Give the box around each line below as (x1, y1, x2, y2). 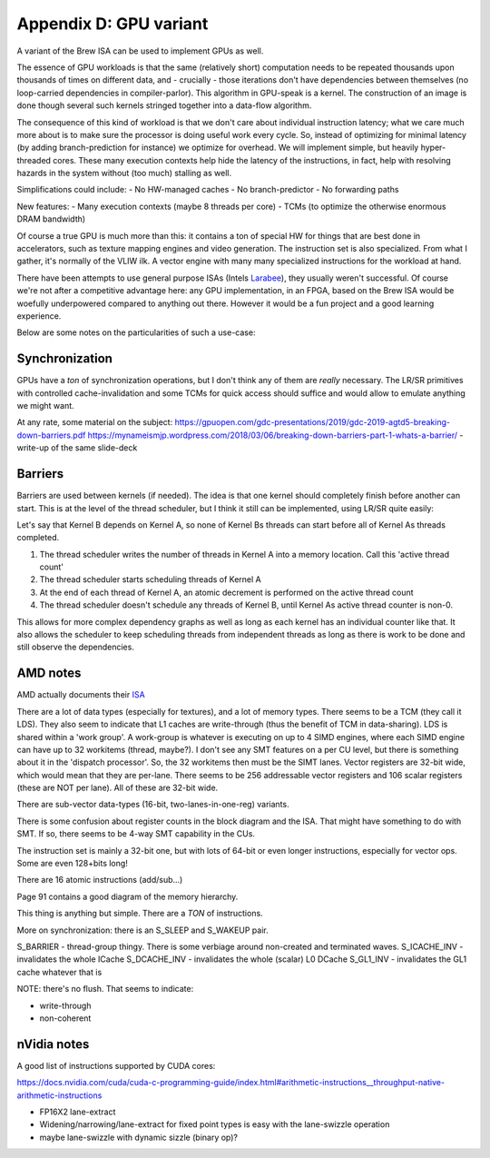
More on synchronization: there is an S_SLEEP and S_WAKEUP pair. (16, 925, 269, 935)
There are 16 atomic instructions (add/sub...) (16, 875, 183, 886)
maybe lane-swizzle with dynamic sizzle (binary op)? (39, 1132, 239, 1143)
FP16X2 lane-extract (39, 1106, 116, 1117)
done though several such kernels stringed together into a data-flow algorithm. (16, 100, 312, 111)
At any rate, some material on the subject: (16, 417, 173, 428)
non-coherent (39, 1013, 92, 1024)
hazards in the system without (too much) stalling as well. (16, 168, 231, 179)
